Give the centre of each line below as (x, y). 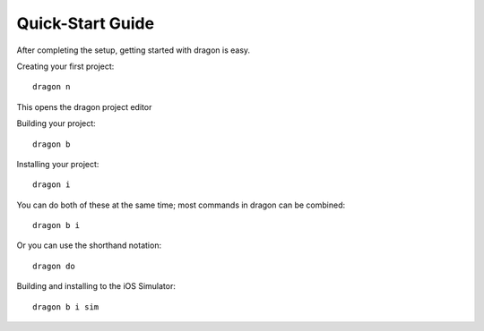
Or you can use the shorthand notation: (89, 245)
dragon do (54, 266)
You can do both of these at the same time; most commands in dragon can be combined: (181, 205)
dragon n (52, 87)
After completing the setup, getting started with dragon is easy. (134, 50)
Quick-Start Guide (86, 23)
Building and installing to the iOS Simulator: (96, 286)
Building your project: (56, 123)
